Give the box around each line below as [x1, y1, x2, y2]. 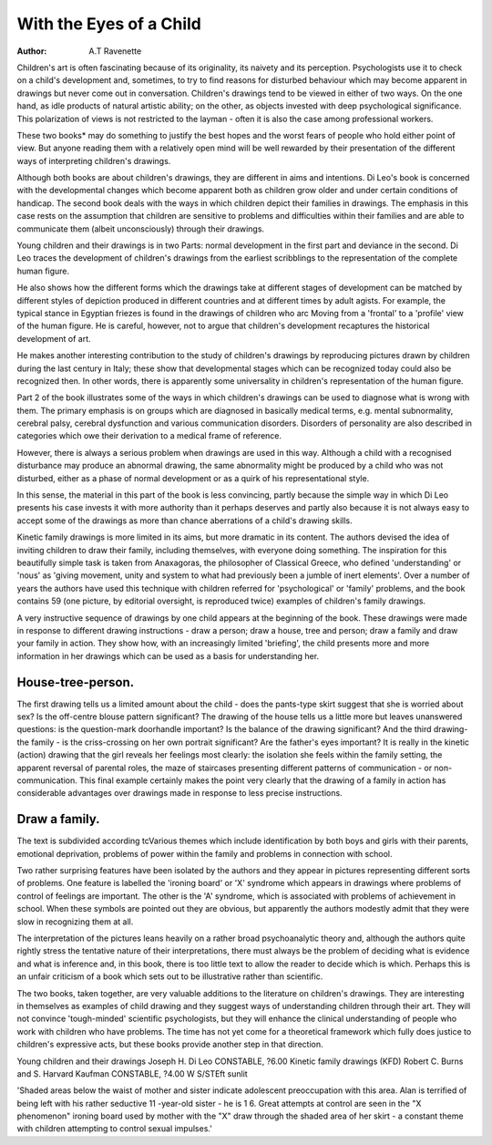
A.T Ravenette [88, 46, 142, 57]
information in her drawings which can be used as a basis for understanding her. [16, 650, 319, 661]
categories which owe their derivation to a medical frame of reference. [16, 430, 282, 441]
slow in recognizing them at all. [16, 916, 134, 927]
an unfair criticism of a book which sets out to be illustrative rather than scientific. [16, 971, 323, 982]
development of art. [16, 333, 91, 344]
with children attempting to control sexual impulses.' [16, 1123, 213, 1134]
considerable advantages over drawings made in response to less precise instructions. [16, 788, 343, 799]
